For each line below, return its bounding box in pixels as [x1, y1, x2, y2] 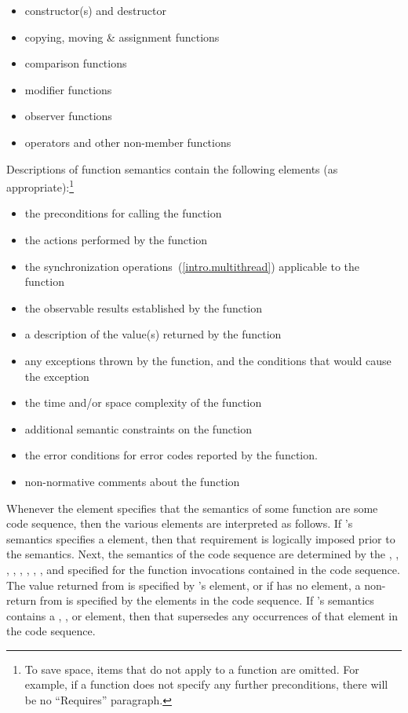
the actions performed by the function [24, 232, 208, 247]
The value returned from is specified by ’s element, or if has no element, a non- [6, 576, 386, 593]
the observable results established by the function [24, 299, 263, 316]
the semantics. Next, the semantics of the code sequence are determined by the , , [6, 546, 399, 562]
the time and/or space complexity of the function [24, 394, 262, 411]
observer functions [24, 108, 112, 124]
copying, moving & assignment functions [24, 28, 220, 45]
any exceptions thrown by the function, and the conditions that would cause [24, 352, 392, 368]
